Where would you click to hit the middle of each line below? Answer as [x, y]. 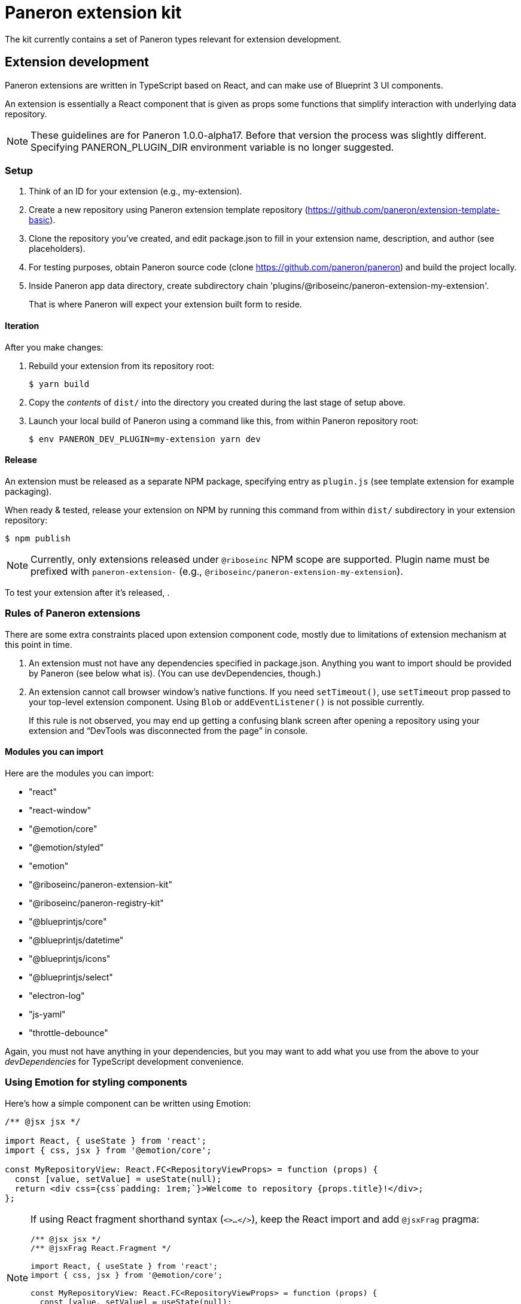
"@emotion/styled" [66, 847]
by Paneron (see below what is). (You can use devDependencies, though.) [175, 673]
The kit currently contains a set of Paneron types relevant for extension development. [173, 39]
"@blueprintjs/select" [71, 977]
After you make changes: [54, 347]
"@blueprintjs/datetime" [76, 940]
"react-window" [60, 810]
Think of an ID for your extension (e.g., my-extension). [135, 191]
